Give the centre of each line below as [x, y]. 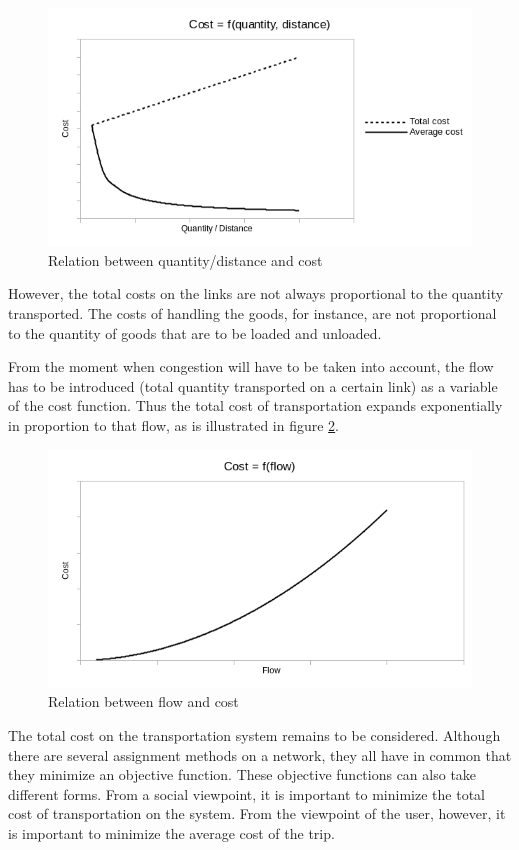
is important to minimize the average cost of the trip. [171, 833]
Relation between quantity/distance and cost [185, 259]
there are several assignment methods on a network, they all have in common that [260, 754]
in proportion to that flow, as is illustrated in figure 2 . [174, 425]
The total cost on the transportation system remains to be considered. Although [254, 735]
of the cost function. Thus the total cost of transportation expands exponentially [255, 405]
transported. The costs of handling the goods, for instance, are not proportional [252, 313]
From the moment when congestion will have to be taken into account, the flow [251, 366]
